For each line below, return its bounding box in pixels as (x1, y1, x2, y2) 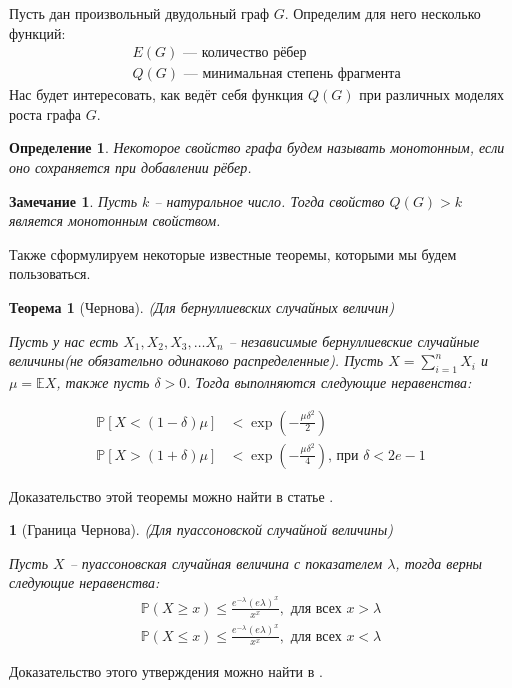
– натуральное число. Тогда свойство (154, 190, 385, 211)
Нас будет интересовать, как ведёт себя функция (9, 84, 304, 105)
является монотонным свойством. (9, 210, 221, 231)
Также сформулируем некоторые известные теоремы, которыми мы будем (9, 243, 457, 264)
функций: (9, 22, 66, 43)
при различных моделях (359, 84, 504, 105)
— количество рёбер (183, 46, 307, 61)
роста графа (9, 103, 81, 124)
